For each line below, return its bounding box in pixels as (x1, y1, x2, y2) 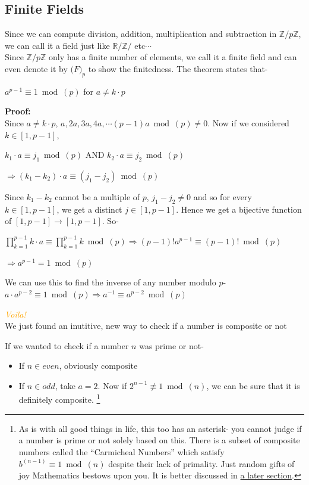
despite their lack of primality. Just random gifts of (108, 457, 295, 470)
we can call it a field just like (5, 39, 110, 51)
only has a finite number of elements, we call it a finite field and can (48, 51, 297, 63)
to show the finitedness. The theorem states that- (88, 62, 268, 74)
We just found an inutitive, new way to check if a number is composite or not (5, 319, 287, 332)
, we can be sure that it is (206, 379, 300, 391)
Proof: (5, 105, 31, 117)
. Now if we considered (207, 116, 289, 129)
